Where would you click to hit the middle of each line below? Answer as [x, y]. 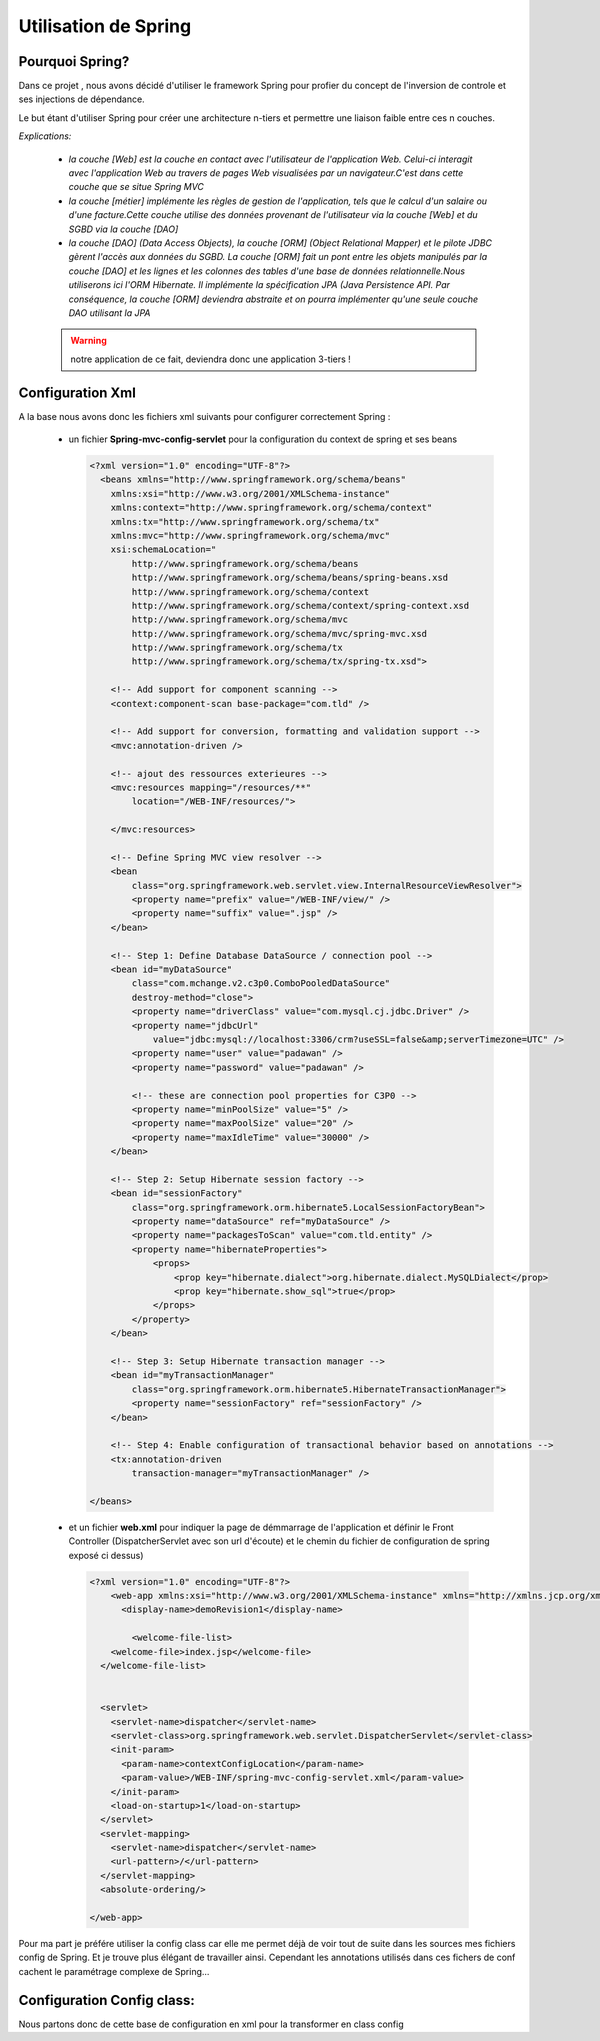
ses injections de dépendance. [81, 99]
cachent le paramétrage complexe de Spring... [114, 1971]
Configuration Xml [77, 392]
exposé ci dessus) [106, 1555]
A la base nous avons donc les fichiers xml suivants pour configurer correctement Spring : [204, 416]
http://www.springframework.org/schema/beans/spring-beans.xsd [290, 578]
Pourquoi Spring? [74, 61]
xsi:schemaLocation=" [163, 549]
